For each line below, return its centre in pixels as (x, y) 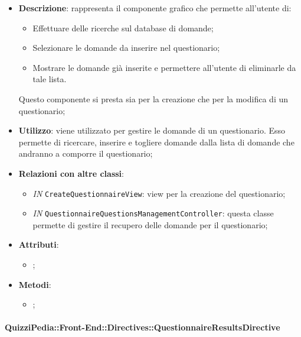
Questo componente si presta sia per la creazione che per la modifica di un (153, 98)
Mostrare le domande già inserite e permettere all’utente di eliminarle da (164, 67)
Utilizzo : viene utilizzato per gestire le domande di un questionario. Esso (152, 130)
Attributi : (39, 244)
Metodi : (35, 284)
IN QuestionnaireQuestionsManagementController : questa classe (153, 213)
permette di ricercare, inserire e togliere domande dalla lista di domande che (156, 142)
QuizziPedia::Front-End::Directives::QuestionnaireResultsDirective (143, 327)
